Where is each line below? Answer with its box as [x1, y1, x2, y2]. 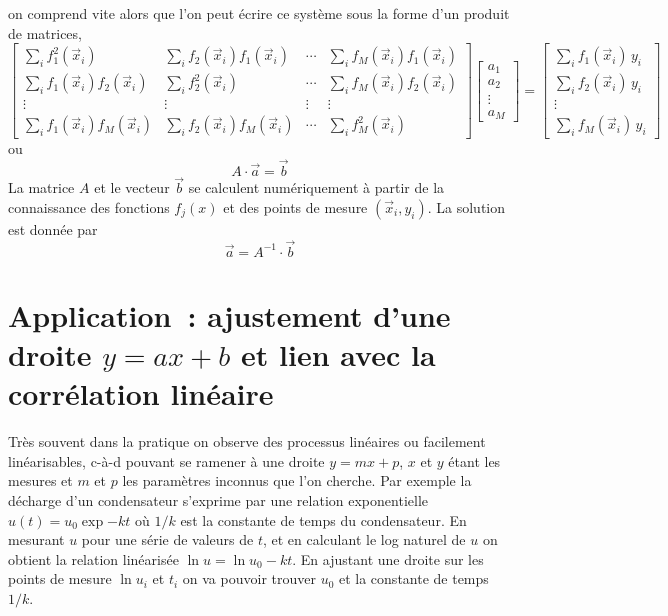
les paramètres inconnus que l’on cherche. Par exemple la [122, 470, 472, 491]
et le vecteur [94, 177, 170, 198]
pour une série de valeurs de [81, 529, 254, 550]
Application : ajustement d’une [8, 294, 451, 335]
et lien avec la [241, 334, 436, 375]
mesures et [8, 470, 73, 491]
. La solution [427, 196, 505, 217]
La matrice [8, 177, 75, 198]
